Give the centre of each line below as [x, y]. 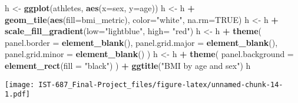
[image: [20, 84]
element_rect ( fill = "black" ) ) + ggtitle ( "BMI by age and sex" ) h [128, 65]
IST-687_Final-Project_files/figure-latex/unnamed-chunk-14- [161, 84]
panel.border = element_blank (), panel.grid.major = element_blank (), [141, 42]
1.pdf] [17, 94]
